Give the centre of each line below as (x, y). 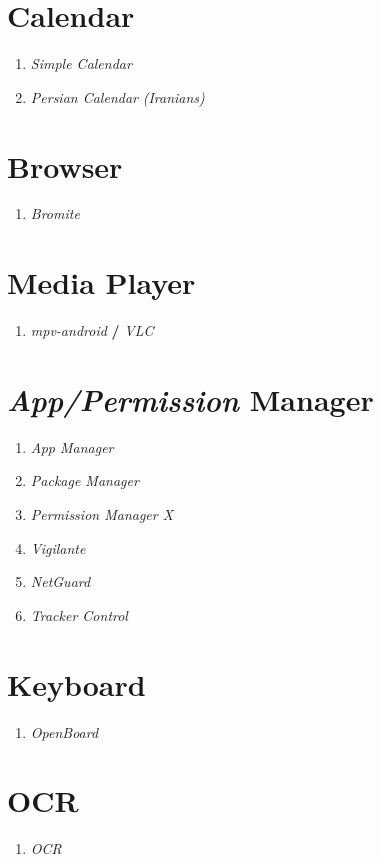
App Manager (72, 446)
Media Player (101, 282)
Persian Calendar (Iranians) (117, 96)
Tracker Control (79, 614)
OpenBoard (64, 731)
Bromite (55, 213)
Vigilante (58, 547)
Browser (65, 165)
